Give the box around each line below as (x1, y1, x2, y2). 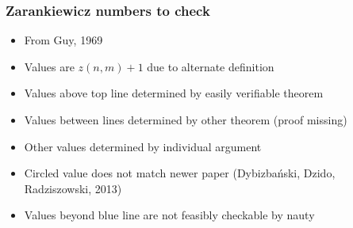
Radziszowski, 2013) (24, 180, 122, 196)
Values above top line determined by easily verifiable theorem (24, 85, 324, 101)
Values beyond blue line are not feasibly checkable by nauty (24, 207, 315, 223)
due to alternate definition (147, 58, 274, 74)
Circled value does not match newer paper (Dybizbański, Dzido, (24, 165, 336, 181)
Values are (24, 58, 75, 74)
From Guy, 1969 (24, 32, 103, 48)
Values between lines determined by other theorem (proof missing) (24, 112, 347, 127)
